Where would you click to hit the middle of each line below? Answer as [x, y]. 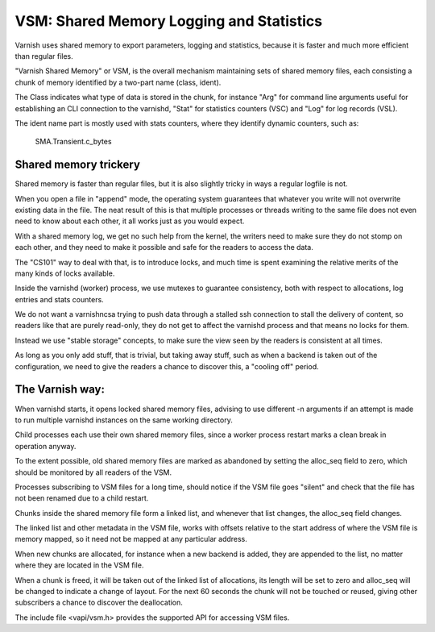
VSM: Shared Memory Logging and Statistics [169, 21]
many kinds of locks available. [65, 273]
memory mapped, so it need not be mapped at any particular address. [131, 539]
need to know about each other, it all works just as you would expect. [130, 221]
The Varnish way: [60, 390]
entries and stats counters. [59, 299]
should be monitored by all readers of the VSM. [93, 472]
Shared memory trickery [78, 165]
